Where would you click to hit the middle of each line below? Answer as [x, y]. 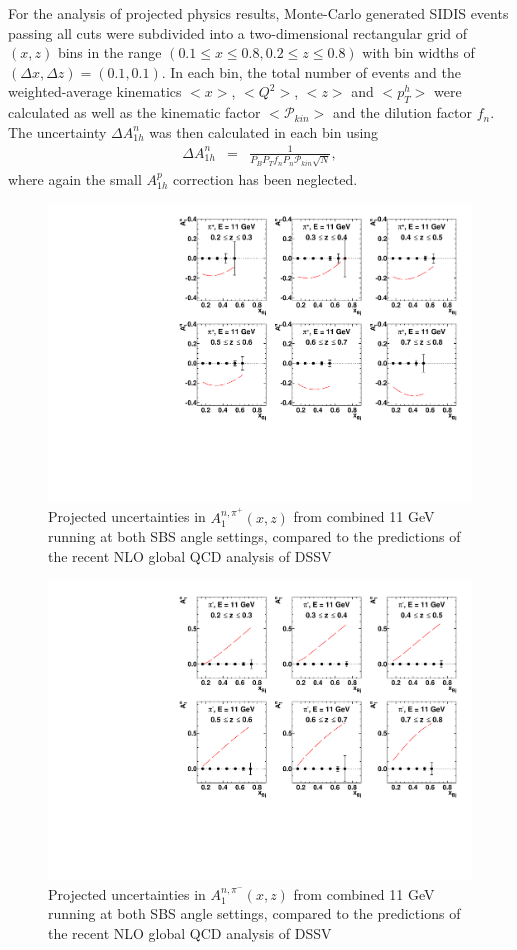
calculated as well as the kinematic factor [134, 112]
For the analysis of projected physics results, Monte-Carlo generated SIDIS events [258, 13]
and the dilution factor [402, 112]
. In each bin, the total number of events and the [311, 71]
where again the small [75, 178]
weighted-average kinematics [95, 91]
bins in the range [109, 52]
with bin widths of [418, 52]
